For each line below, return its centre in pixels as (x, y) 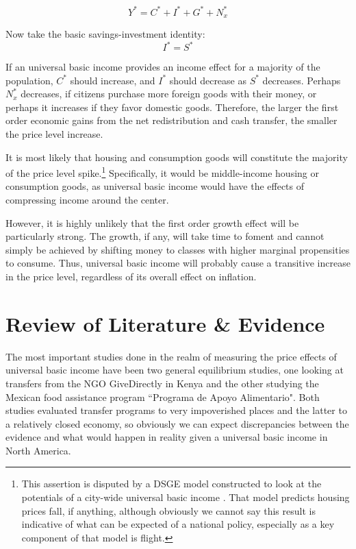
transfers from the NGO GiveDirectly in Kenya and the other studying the (162, 383)
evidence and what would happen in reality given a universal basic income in (167, 437)
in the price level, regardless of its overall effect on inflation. (131, 277)
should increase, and (113, 80)
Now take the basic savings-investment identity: (105, 33)
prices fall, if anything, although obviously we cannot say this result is (168, 510)
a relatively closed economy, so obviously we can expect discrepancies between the (177, 423)
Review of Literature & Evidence (165, 323)
